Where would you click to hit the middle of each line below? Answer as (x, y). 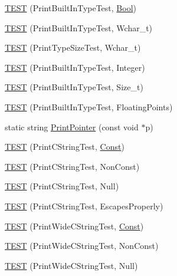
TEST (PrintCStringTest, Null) (62, 186)
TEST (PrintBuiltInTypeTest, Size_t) (74, 87)
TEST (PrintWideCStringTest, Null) (71, 265)
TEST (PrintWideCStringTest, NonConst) (82, 246)
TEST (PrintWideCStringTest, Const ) (74, 226)
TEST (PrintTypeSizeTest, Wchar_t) (73, 47)
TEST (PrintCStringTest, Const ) (65, 147)
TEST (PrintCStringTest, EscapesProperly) (84, 206)
